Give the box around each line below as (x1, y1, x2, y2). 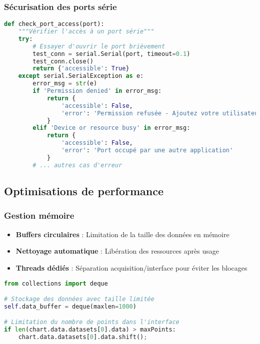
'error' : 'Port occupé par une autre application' (61, 147, 233, 154)
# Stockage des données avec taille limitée (4, 296, 154, 303)
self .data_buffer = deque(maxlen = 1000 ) (4, 303, 136, 310)
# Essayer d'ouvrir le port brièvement (32, 42, 165, 50)
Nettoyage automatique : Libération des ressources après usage (15, 246, 219, 256)
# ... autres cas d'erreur (32, 161, 122, 169)
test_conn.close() (32, 57, 93, 65)
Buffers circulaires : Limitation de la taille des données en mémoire (15, 229, 229, 239)
